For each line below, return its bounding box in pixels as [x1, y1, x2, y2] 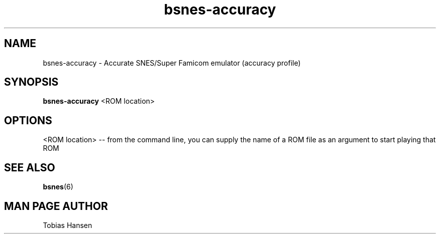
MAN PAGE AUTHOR [4, 199, 108, 212]
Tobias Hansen [43, 220, 92, 229]
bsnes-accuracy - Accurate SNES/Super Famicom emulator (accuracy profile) [43, 58, 301, 67]
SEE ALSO [4, 161, 55, 174]
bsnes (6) [43, 182, 73, 191]
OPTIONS [4, 114, 52, 127]
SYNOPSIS [4, 76, 59, 89]
